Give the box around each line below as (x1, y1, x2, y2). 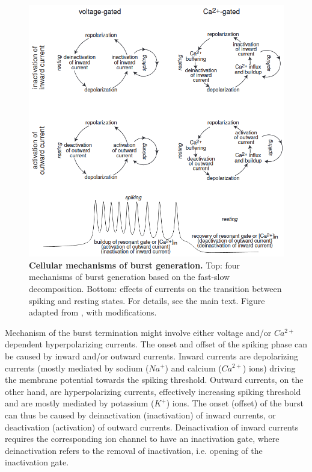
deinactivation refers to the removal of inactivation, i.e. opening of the (5, 444, 263, 456)
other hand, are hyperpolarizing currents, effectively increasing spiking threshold (5, 385, 301, 397)
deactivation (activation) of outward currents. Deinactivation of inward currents (5, 420, 299, 433)
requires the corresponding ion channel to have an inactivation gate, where (5, 432, 280, 445)
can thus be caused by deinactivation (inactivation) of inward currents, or (5, 408, 276, 421)
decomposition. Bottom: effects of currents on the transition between (29, 282, 282, 294)
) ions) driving (242, 361, 296, 374)
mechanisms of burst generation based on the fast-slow (29, 270, 230, 283)
